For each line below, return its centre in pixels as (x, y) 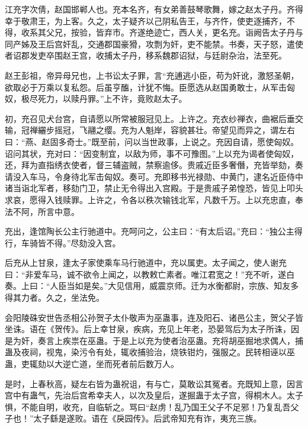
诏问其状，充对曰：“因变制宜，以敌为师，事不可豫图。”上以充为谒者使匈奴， (152, 153)
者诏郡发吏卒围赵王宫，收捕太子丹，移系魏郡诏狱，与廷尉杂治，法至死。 (146, 55)
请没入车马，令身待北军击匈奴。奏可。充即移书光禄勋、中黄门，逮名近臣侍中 (154, 176)
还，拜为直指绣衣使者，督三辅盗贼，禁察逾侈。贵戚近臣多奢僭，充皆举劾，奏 (154, 165)
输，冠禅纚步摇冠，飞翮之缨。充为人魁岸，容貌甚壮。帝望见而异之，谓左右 (150, 130)
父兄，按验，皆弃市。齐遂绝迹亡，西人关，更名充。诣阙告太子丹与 (174, 32)
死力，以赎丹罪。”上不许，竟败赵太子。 (112, 99)
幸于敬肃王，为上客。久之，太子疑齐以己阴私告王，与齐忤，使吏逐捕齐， (146, 20)
